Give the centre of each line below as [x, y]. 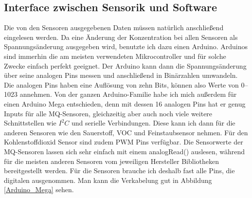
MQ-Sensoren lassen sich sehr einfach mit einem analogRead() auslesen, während [125, 151]
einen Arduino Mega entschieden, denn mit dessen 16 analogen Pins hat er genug [125, 103]
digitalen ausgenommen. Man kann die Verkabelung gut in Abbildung [108, 180]
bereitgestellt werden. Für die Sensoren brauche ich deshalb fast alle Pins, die [119, 171]
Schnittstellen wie [30, 123]
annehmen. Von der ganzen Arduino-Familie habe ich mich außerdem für [128, 94]
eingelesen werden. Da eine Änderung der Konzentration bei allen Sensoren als [121, 37]
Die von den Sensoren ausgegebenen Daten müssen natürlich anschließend [114, 27]
